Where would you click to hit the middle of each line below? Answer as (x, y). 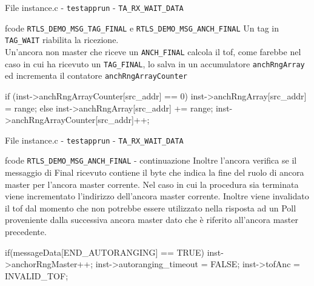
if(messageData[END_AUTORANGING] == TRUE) (105, 252)
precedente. (26, 231)
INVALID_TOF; (37, 275)
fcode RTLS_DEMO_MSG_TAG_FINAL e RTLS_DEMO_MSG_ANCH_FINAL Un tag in (142, 28)
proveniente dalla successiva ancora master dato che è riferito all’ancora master (152, 220)
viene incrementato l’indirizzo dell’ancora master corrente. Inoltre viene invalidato (157, 196)
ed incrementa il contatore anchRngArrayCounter (96, 75)
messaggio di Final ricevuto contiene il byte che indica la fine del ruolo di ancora (155, 172)
